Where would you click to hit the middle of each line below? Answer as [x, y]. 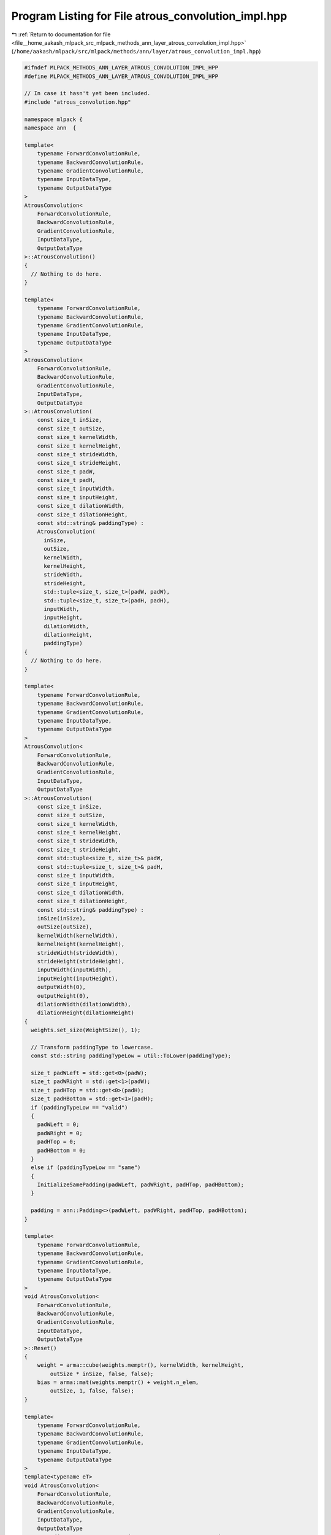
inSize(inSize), [61, 918]
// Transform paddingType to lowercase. [92, 1047]
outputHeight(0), [63, 996]
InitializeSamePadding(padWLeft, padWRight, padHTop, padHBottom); [141, 1185]
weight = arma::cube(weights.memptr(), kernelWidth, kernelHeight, [141, 1365]
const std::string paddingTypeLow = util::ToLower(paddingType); [131, 1056]
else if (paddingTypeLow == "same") [86, 1168]
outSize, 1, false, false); [92, 1391]
